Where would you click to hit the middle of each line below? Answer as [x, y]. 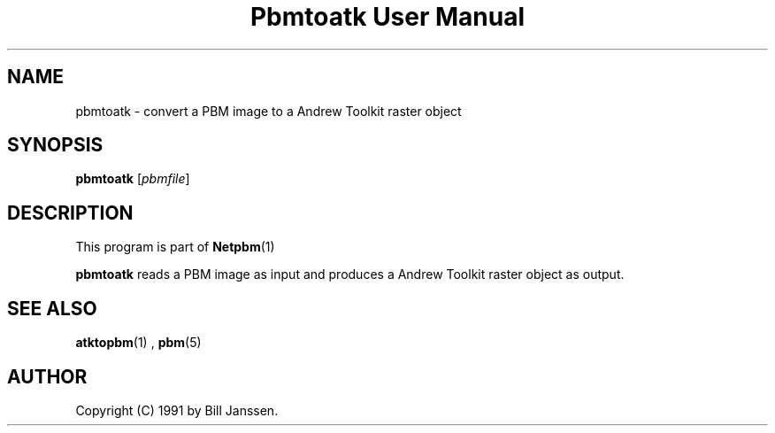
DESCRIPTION [70, 213]
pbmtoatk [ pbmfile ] [133, 179]
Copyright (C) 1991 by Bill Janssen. [177, 410]
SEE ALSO [52, 308]
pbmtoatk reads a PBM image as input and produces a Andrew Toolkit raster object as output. [350, 274]
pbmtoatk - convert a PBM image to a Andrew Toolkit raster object [269, 111]
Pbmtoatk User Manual [387, 17]
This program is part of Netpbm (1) [175, 247]
